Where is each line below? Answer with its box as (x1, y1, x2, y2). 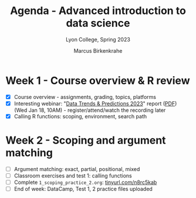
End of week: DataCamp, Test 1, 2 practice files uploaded (13, 186, 153, 192)
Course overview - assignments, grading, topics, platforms (13, 93, 157, 100)
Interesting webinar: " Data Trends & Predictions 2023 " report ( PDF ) (13, 100, 177, 107)
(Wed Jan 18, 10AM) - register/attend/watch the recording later (13, 107, 166, 114)
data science (66, 16, 130, 30)
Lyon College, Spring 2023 (66, 36, 130, 43)
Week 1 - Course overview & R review (5, 74, 190, 87)
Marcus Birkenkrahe (73, 47, 123, 54)
